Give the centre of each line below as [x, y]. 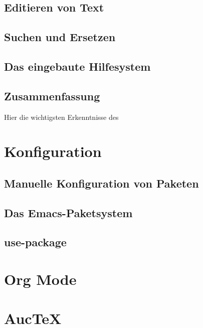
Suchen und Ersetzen [60, 37]
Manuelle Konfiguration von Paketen [101, 183]
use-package [35, 242]
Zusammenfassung [52, 96]
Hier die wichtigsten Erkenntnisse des [61, 117]
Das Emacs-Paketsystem [68, 212]
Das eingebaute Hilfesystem [77, 66]
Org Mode [40, 279]
